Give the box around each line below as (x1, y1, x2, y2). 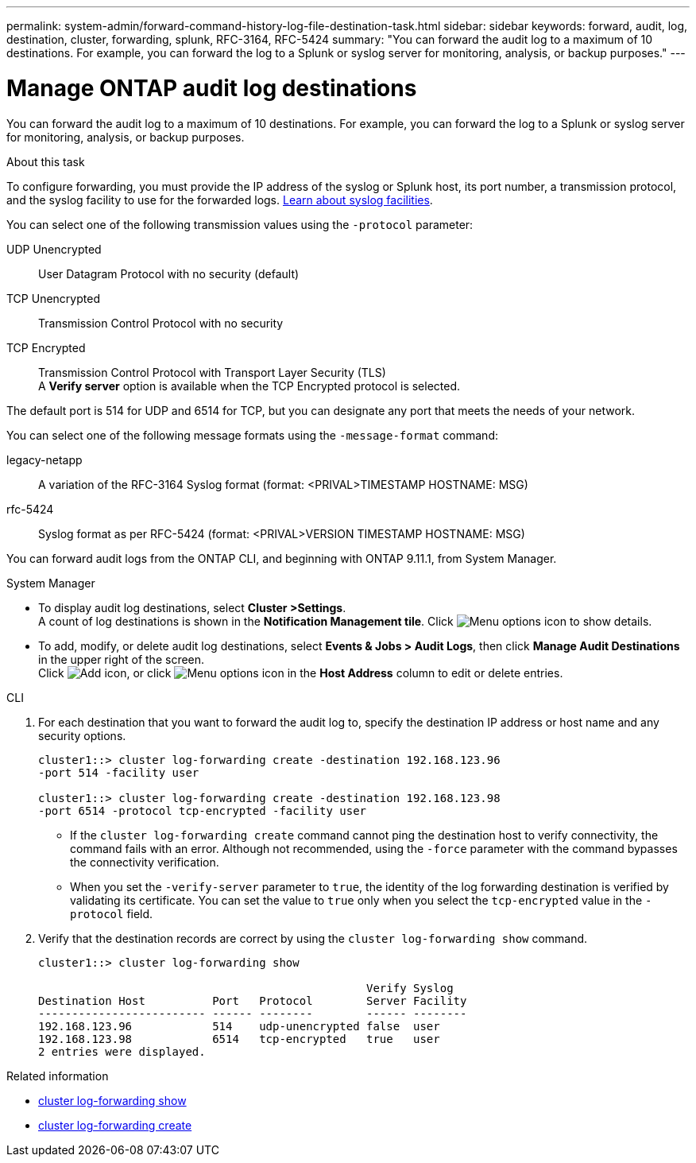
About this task (6, 154, 85, 169)
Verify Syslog (366, 981, 454, 994)
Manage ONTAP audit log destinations (6, 74, 417, 102)
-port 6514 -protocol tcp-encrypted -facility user (38, 804, 367, 817)
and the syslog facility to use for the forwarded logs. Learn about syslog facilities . (6, 192, 433, 207)
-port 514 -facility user (38, 766, 199, 779)
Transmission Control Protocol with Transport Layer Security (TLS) (38, 365, 386, 379)
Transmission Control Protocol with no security (38, 316, 284, 330)
